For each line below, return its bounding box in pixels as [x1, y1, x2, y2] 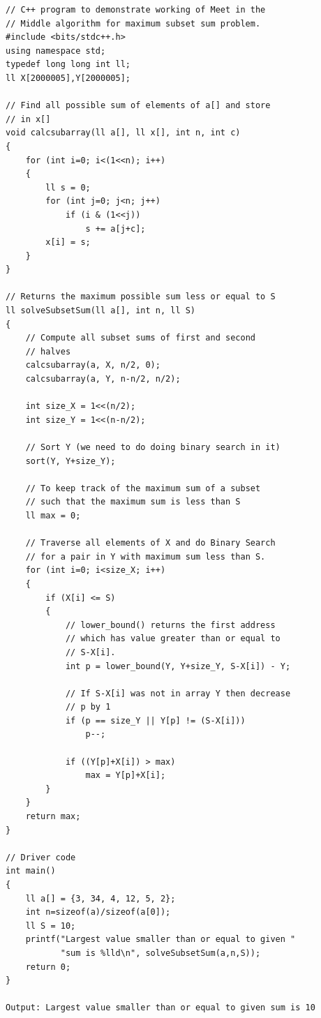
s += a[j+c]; [85, 223, 146, 234]
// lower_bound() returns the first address [65, 620, 276, 630]
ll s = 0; [45, 182, 91, 193]
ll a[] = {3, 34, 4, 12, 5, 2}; [25, 893, 176, 904]
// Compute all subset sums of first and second [25, 333, 255, 343]
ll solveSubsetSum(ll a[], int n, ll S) [6, 306, 196, 316]
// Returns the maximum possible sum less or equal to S [6, 292, 276, 302]
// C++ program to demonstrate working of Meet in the [6, 5, 266, 15]
